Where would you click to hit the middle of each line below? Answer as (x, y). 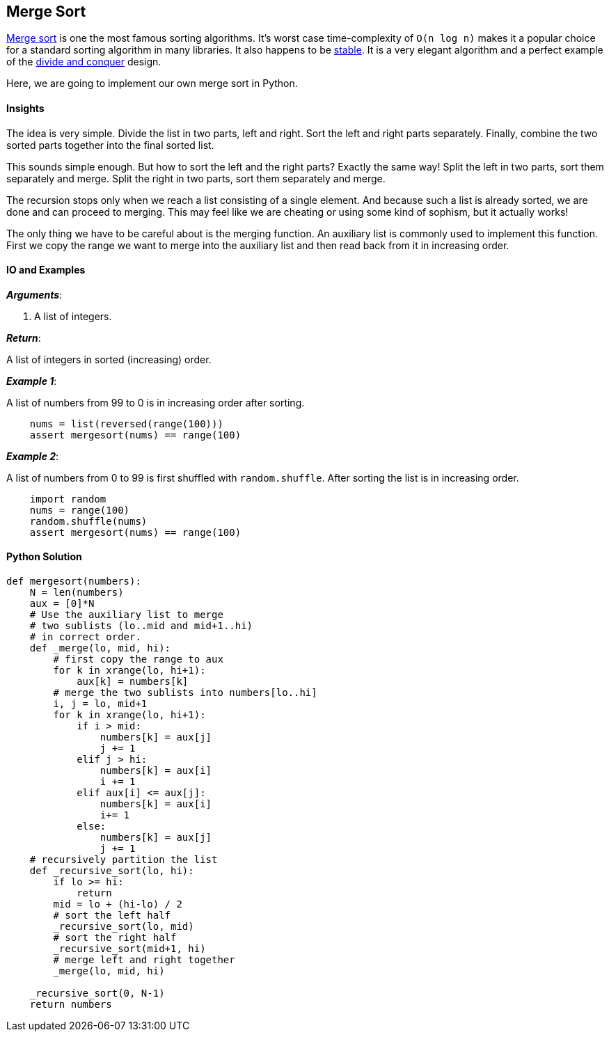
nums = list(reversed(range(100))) (126, 423)
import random (68, 499)
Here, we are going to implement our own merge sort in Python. (152, 84)
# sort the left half (112, 916)
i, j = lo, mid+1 (100, 704)
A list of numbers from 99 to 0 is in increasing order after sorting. (156, 402)
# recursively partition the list (124, 860)
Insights (25, 109)
